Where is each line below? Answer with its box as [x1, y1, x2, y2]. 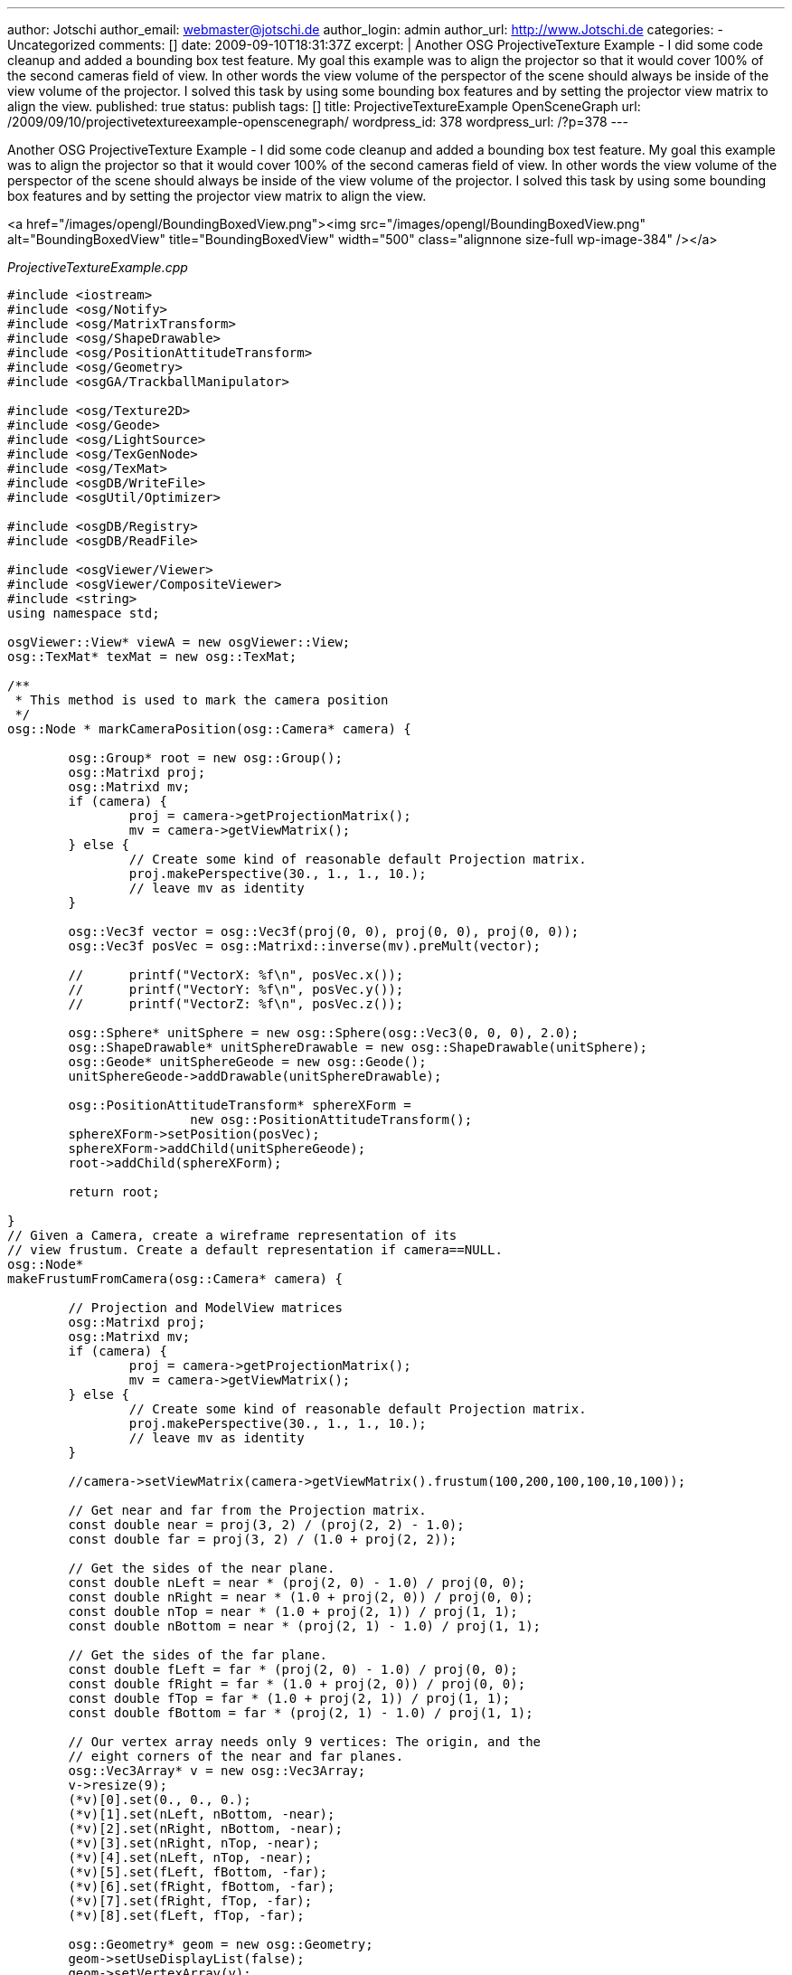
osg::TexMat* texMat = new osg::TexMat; [7, 649, 297, 664]
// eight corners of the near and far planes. [68, 1749, 404, 1763]
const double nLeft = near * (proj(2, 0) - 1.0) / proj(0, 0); [68, 1575, 526, 1590]
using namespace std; [7, 606, 160, 620]
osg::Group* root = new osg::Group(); [68, 751, 343, 765]
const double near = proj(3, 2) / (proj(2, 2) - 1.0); [68, 1517, 465, 1532]
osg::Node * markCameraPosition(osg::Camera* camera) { [7, 722, 411, 736]
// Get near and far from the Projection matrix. [68, 1503, 427, 1517]
